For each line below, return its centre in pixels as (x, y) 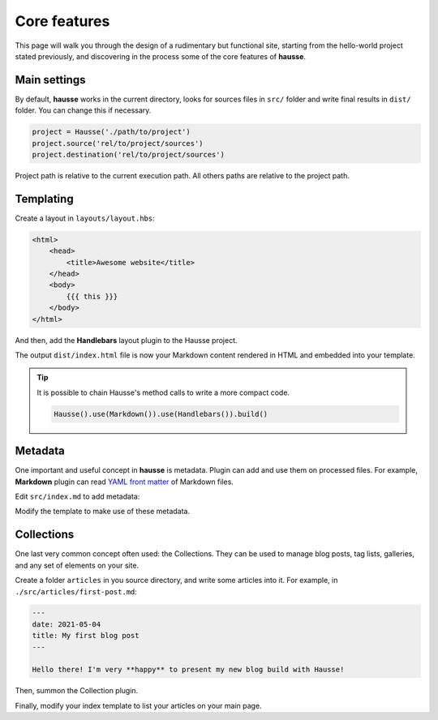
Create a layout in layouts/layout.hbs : (85, 218)
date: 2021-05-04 (67, 624)
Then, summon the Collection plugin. (77, 691)
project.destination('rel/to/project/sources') (128, 154)
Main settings (50, 80)
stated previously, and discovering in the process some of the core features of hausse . (161, 56)
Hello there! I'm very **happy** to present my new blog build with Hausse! (188, 670)
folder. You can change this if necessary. (83, 110)
